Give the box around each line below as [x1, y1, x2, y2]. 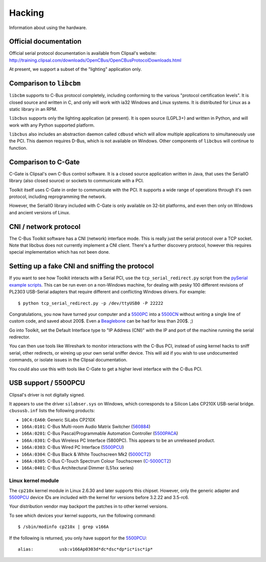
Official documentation [9, 37, 82, 46]
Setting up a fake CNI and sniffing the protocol [9, 262, 154, 270]
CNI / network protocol [9, 222, 81, 231]
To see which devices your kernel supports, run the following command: [9, 512, 156, 518]
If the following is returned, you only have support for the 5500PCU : [9, 535, 147, 541]
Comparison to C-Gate [9, 158, 80, 166]
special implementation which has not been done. [9, 249, 110, 255]
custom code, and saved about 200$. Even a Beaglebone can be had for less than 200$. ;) [9, 318, 194, 324]
